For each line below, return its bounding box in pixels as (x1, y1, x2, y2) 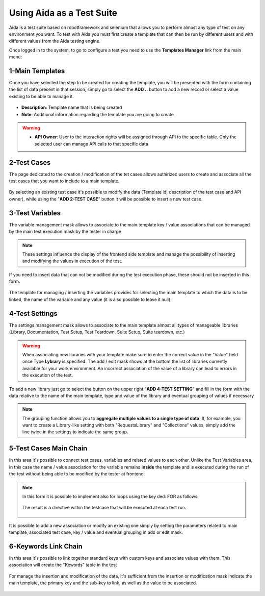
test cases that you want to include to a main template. (9, 178, 120, 184)
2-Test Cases (9, 158, 51, 167)
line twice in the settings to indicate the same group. (22, 429, 129, 435)
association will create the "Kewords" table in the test (9, 562, 117, 568)
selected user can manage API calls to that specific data (34, 141, 148, 147)
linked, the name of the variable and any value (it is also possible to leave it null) (9, 297, 171, 302)
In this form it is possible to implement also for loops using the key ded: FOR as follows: (22, 493, 199, 499)
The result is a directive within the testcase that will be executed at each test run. (22, 505, 186, 511)
